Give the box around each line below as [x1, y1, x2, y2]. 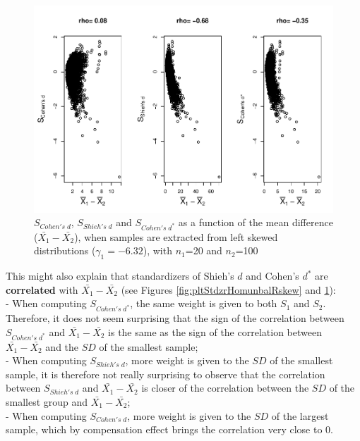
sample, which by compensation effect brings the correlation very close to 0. [6, 422, 333, 437]
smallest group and [6, 394, 88, 409]
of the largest [271, 408, 329, 423]
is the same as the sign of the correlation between [108, 324, 322, 339]
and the [45, 339, 79, 354]
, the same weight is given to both [130, 296, 277, 311]
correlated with [6, 282, 78, 297]
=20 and [185, 243, 222, 258]
